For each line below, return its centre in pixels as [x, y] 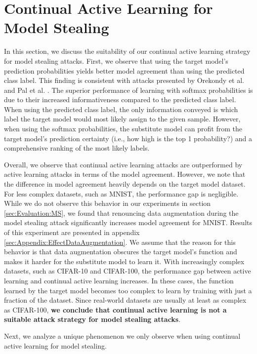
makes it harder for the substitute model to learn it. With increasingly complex [124, 261]
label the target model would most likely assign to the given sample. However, [122, 119]
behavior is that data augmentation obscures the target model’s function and [121, 252]
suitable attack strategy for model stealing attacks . [92, 319]
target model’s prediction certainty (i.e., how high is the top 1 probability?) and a [128, 138]
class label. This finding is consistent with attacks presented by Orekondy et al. [124, 80]
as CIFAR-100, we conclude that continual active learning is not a [115, 309]
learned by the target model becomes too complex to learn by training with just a [128, 290]
